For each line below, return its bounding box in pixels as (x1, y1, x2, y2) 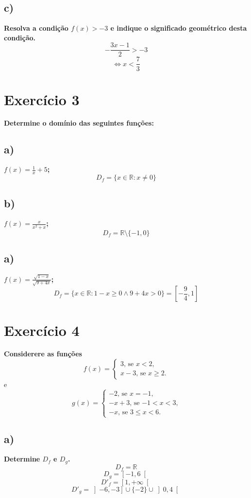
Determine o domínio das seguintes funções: (4, 117, 154, 128)
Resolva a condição (4, 23, 68, 33)
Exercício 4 (4, 320, 80, 340)
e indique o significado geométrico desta (110, 23, 247, 33)
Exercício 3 (4, 89, 80, 109)
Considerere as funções (4, 349, 82, 359)
